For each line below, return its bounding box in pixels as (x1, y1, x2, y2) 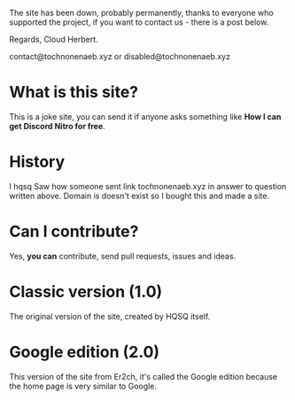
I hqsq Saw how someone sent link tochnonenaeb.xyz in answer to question (9, 181, 287, 191)
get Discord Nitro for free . (9, 120, 106, 131)
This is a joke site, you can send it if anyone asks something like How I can (9, 111, 282, 122)
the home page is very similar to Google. (9, 381, 158, 391)
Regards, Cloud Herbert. (9, 35, 99, 44)
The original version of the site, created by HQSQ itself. (9, 311, 211, 321)
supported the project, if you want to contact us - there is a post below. (9, 17, 269, 27)
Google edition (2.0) (9, 342, 160, 362)
